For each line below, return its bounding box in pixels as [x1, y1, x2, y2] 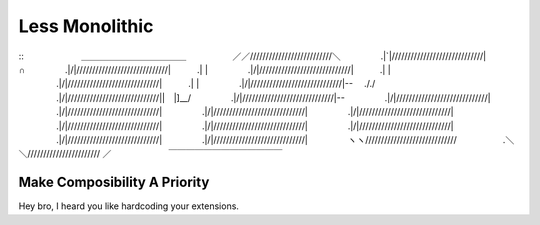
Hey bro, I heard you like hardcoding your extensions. [18, 200, 240, 212]
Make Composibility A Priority [18, 174, 210, 191]
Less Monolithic [18, 15, 154, 37]
